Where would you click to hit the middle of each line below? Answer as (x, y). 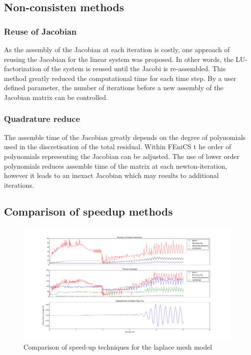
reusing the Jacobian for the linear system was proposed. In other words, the (119, 59)
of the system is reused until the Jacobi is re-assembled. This (135, 69)
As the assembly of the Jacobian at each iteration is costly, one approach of (117, 49)
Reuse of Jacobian (40, 31)
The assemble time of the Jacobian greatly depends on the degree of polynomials (125, 137)
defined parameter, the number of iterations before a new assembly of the (114, 88)
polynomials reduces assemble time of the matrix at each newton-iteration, (115, 166)
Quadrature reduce (42, 119)
